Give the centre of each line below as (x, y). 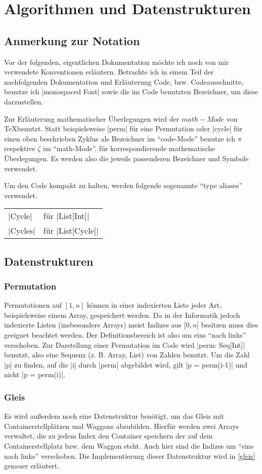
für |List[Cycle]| (71, 231)
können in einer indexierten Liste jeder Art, (154, 305)
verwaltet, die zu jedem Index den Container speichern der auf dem (108, 436)
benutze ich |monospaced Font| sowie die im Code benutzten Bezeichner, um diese (131, 92)
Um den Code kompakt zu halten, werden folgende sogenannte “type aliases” (123, 185)
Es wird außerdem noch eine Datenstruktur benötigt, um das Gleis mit (114, 416)
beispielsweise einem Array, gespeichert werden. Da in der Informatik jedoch (122, 315)
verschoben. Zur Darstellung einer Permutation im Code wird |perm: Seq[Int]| (125, 344)
